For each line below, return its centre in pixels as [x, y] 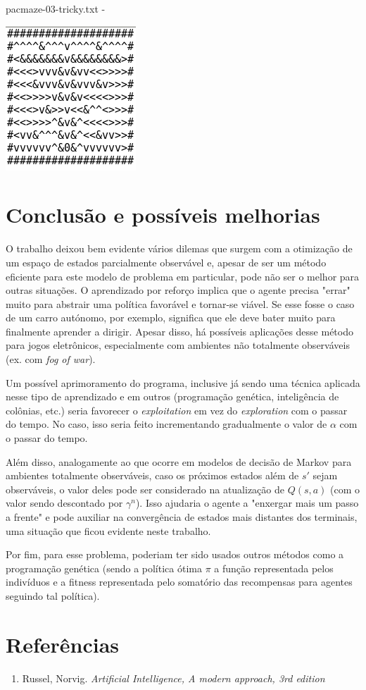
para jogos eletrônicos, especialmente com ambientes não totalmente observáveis [178, 345]
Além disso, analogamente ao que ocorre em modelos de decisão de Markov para [179, 461]
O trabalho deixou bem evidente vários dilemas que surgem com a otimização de [179, 248]
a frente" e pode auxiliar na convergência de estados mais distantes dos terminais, [182, 517]
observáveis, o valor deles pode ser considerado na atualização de [145, 489]
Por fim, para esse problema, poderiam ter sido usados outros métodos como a [175, 554]
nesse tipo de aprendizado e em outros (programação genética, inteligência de [172, 396]
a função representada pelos [274, 568]
